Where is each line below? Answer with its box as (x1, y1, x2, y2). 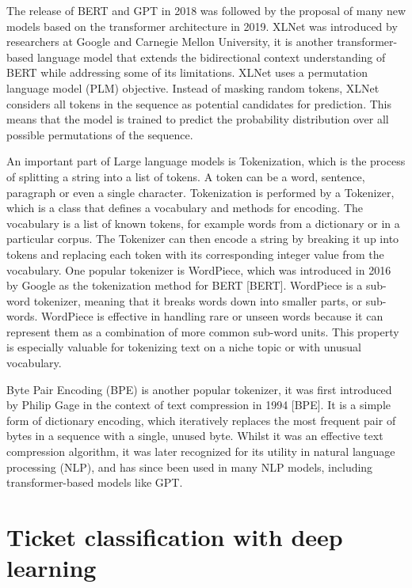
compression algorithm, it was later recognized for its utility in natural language (6, 443, 395, 460)
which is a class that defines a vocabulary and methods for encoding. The (6, 199, 364, 216)
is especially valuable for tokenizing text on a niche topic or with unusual (6, 339, 361, 355)
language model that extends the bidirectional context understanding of (36, 48, 386, 65)
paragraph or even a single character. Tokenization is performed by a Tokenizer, (6, 184, 395, 200)
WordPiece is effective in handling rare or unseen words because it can (41, 308, 383, 324)
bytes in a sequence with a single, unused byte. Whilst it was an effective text (6, 427, 383, 444)
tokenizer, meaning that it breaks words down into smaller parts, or (33, 292, 362, 309)
